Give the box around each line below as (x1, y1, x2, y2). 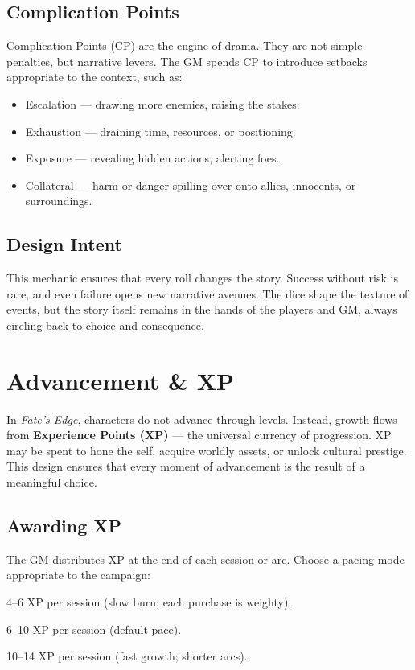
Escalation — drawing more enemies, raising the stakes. (25, 95, 300, 112)
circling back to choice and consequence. (6, 316, 204, 333)
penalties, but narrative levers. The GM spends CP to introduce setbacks (6, 52, 368, 69)
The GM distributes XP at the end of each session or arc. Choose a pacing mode (6, 550, 405, 567)
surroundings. (25, 192, 92, 209)
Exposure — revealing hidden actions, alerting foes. (25, 150, 280, 166)
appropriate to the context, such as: (6, 68, 183, 85)
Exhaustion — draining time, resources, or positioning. (25, 122, 296, 139)
